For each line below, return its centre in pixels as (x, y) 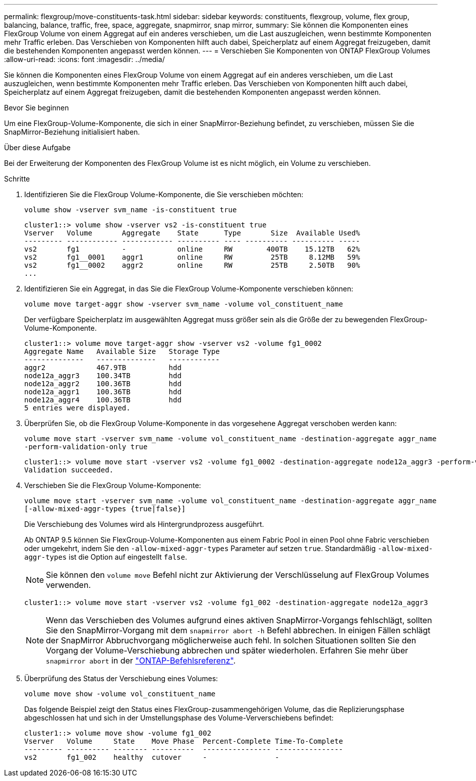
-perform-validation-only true (86, 447)
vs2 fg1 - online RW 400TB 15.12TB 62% (192, 249)
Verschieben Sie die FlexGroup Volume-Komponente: (113, 485)
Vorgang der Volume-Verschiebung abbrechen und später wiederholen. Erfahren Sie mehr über (227, 650)
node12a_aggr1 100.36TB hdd (103, 392)
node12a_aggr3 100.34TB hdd (103, 376)
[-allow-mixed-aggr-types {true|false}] (105, 509)
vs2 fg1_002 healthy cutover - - (152, 757)
